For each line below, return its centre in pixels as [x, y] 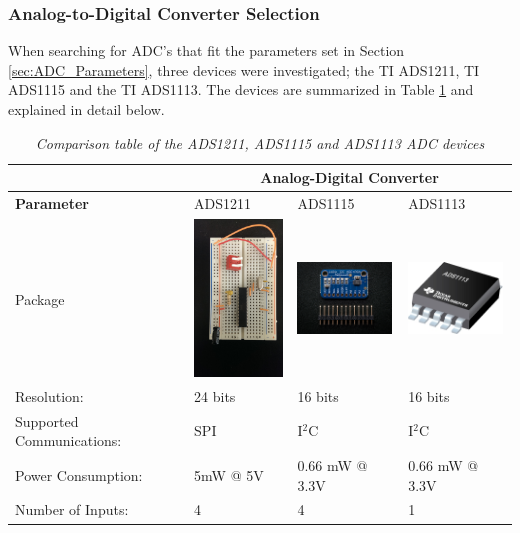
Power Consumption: [79, 474]
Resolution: [49, 395]
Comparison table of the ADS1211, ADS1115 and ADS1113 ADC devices [260, 142]
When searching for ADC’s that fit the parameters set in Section [206, 50]
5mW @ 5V [229, 474]
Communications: [68, 440]
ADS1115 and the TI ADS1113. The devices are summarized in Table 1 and [241, 89]
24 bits [215, 395]
